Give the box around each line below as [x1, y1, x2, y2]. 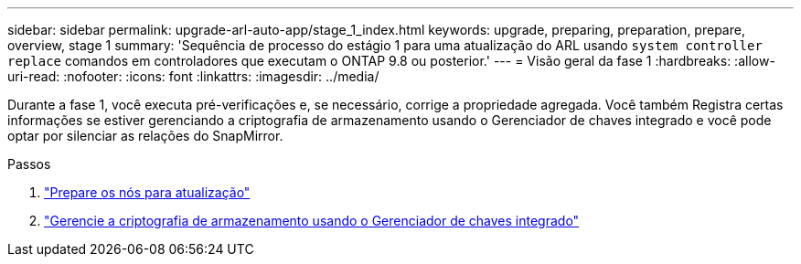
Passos [7, 156, 51, 172]
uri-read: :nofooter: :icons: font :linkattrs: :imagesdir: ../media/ [7, 69, 379, 84]
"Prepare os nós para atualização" [44, 185, 251, 200]
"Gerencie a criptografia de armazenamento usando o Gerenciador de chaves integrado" [44, 213, 580, 228]
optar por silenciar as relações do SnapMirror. [7, 128, 283, 143]
